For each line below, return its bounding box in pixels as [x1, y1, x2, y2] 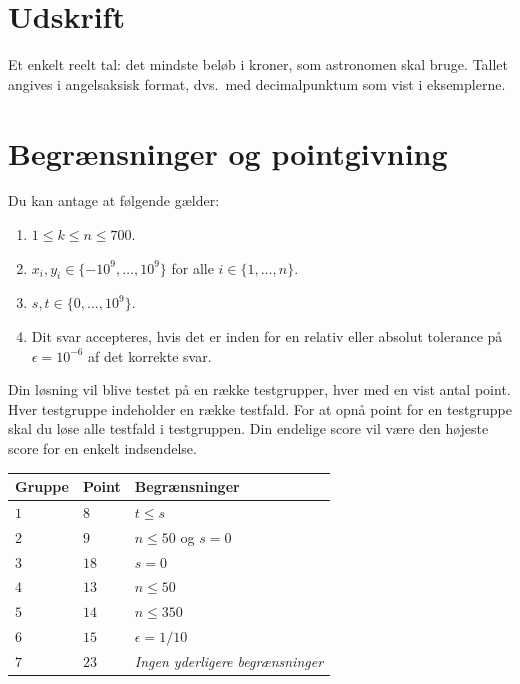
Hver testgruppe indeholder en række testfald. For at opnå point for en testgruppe [8, 398, 512, 419]
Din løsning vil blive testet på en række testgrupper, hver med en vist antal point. [8, 379, 511, 400]
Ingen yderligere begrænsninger [134, 650, 324, 671]
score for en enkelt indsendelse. [8, 437, 197, 458]
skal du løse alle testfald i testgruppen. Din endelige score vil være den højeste [8, 418, 489, 439]
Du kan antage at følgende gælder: [8, 190, 220, 211]
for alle [171, 257, 214, 278]
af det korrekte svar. [88, 345, 212, 366]
